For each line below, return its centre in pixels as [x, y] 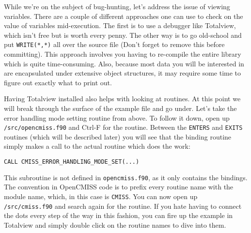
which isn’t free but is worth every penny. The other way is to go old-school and [123, 35]
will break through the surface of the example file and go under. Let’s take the [120, 108]
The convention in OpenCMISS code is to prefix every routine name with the [119, 187]
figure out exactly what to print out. [58, 82]
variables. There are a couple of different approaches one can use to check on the [124, 16]
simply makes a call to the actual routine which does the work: [97, 146]
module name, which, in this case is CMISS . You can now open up [101, 196]
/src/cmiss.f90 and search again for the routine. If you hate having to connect [123, 206]
